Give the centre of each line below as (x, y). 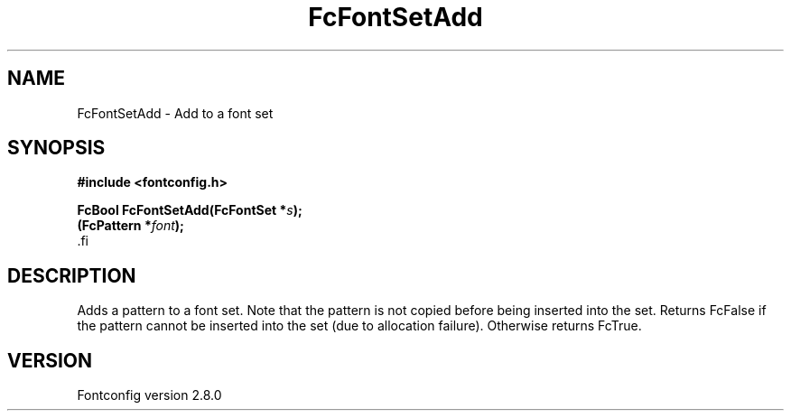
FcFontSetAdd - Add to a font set (175, 113)
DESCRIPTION (72, 275)
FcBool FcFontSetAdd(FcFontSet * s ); (190, 210)
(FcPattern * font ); (130, 226)
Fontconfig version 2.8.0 (149, 395)
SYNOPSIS (56, 148)
